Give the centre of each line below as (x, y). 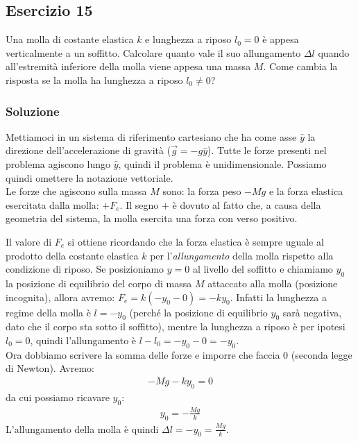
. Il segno (139, 204)
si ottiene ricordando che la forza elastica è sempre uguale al (196, 241)
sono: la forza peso (202, 191)
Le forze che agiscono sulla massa (76, 191)
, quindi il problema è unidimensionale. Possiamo (222, 163)
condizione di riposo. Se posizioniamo (85, 269)
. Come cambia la (300, 66)
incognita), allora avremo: (60, 297)
